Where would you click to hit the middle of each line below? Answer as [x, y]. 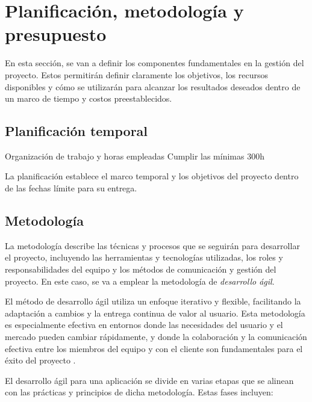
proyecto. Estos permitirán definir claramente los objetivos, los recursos [136, 74]
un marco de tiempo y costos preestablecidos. [89, 98]
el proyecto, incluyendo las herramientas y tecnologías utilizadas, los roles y [144, 257]
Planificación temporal [76, 131]
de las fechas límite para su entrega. [71, 188]
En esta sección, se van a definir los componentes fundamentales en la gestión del [154, 63]
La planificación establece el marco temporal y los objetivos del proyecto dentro [152, 176]
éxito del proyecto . [40, 360]
